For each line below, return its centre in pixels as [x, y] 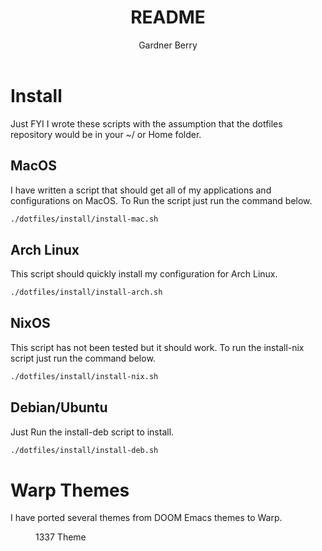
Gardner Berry [168, 45]
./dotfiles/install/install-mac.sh [84, 219]
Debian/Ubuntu [59, 407]
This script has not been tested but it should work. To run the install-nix [157, 347]
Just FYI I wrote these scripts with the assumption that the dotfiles [146, 123]
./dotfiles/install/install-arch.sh [86, 292]
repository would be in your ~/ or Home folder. [106, 134]
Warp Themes [70, 490]
